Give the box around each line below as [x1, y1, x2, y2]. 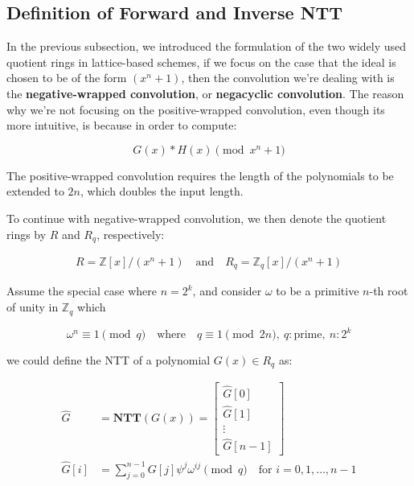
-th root [369, 282, 408, 299]
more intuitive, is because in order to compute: [6, 117, 237, 134]
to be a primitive [276, 282, 359, 299]
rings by [6, 225, 47, 242]
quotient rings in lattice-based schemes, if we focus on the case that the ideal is [6, 53, 396, 70]
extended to [6, 183, 64, 200]
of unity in [6, 299, 59, 315]
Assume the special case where [6, 282, 157, 299]
